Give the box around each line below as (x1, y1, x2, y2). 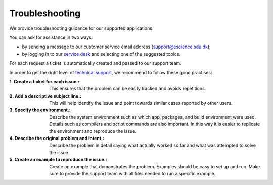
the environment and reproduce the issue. (49, 128, 136, 134)
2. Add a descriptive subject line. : (9, 92, 82, 99)
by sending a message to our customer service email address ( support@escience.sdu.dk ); (22, 43, 211, 50)
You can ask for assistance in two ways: (9, 34, 93, 40)
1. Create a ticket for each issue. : (9, 78, 80, 84)
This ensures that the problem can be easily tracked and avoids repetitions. (49, 86, 206, 92)
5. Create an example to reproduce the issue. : (9, 157, 107, 163)
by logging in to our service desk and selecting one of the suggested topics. (22, 51, 181, 57)
